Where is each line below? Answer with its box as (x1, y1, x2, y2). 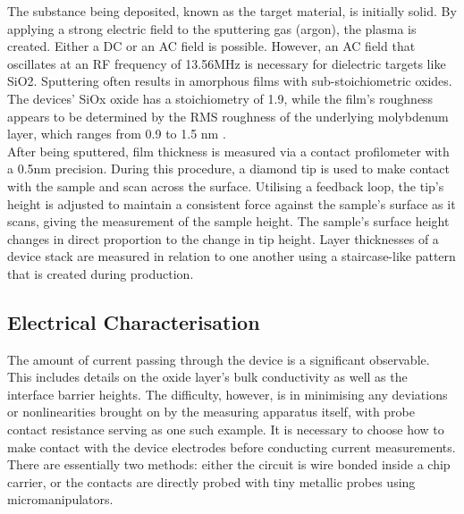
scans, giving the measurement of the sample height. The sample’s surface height (7, 212, 450, 231)
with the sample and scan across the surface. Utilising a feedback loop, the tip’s (7, 176, 444, 195)
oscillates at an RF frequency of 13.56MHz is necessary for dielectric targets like (7, 54, 446, 72)
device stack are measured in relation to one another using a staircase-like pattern (7, 247, 456, 265)
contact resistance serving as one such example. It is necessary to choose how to (7, 420, 444, 439)
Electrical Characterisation (7, 308, 260, 335)
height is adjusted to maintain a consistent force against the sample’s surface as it (7, 194, 456, 213)
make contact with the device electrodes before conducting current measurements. (7, 437, 456, 456)
